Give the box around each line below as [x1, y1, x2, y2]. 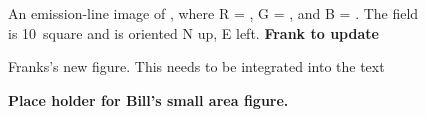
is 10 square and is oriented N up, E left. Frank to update [8, 22, 379, 43]
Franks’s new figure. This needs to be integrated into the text [8, 56, 385, 77]
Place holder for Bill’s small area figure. [8, 89, 289, 110]
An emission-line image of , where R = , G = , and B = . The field [8, 3, 419, 23]
